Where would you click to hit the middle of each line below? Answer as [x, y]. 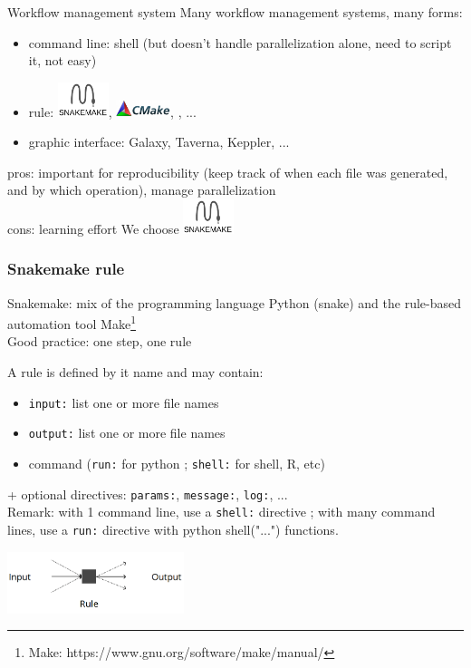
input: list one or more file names [124, 402]
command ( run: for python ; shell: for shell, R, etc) [177, 463]
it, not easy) [62, 60]
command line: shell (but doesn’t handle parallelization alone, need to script [240, 42]
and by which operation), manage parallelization [142, 190]
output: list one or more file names [127, 433]
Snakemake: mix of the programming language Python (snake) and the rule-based [234, 302]
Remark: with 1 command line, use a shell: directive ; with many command [221, 512]
